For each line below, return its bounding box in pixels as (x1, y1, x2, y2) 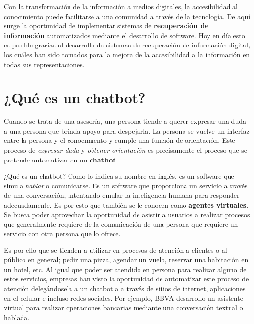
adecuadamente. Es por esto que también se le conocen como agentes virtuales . (4, 200, 249, 210)
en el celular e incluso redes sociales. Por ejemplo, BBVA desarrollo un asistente (4, 293, 243, 303)
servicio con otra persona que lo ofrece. (4, 228, 121, 238)
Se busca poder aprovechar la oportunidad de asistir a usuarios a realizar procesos (4, 209, 250, 219)
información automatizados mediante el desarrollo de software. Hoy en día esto (4, 30, 245, 40)
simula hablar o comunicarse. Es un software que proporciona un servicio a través (4, 180, 248, 190)
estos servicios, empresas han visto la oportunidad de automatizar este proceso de (4, 274, 249, 284)
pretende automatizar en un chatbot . (4, 154, 118, 164)
